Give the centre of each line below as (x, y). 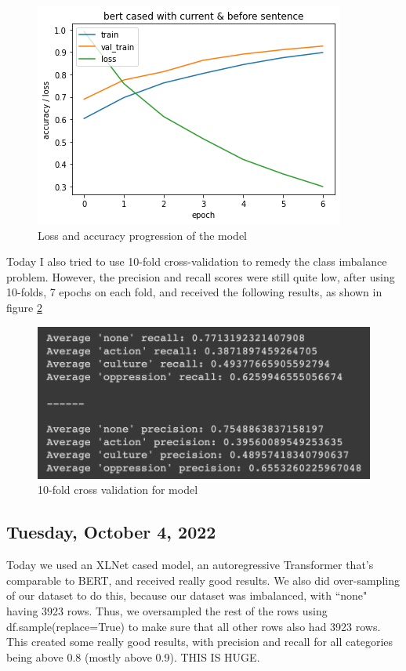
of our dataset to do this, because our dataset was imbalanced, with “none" (187, 595)
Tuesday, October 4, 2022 (111, 532)
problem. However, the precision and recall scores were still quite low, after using (201, 276)
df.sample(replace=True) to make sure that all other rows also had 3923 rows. (194, 626)
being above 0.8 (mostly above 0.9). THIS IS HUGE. (133, 656)
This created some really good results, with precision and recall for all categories (200, 642)
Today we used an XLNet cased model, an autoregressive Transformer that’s (190, 565)
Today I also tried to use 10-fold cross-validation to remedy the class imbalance (197, 261)
